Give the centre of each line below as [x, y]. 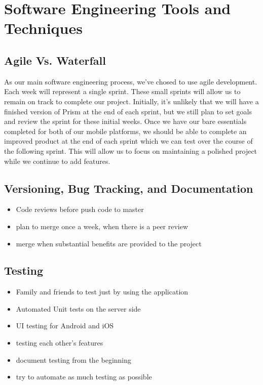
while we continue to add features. [57, 161]
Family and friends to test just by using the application [102, 292]
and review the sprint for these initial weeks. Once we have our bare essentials [125, 121]
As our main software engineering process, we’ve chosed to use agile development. [131, 81]
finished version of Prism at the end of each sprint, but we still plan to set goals [128, 111]
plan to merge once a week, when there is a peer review [102, 226]
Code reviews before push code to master [80, 209]
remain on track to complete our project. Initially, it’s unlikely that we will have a [131, 101]
